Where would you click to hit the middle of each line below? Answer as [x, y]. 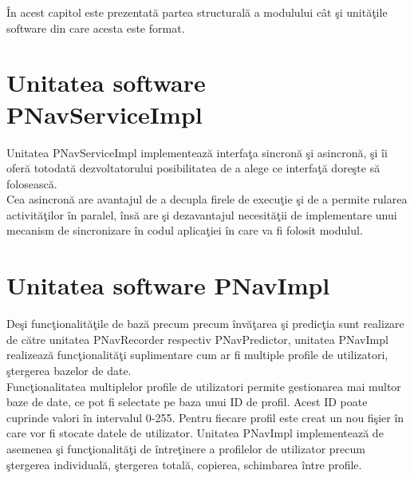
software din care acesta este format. [96, 28]
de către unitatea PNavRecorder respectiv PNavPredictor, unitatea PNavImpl [197, 339]
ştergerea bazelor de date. [69, 370]
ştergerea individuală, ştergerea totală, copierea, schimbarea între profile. [184, 464]
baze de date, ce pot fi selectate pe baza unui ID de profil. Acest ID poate [187, 402]
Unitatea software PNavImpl [168, 285]
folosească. [32, 183]
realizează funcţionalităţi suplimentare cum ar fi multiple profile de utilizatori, [197, 355]
